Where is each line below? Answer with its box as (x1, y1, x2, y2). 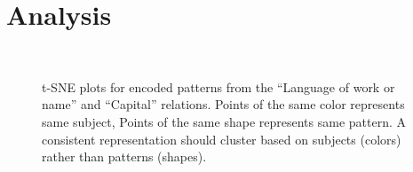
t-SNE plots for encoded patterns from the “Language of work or (42, 77, 395, 96)
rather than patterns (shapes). (42, 147, 207, 166)
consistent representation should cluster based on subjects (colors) (42, 129, 401, 148)
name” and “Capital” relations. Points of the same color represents (42, 95, 405, 113)
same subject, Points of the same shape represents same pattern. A (42, 112, 406, 130)
